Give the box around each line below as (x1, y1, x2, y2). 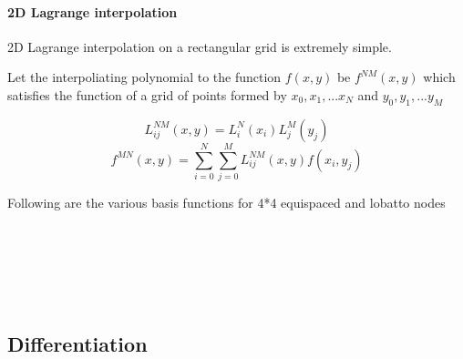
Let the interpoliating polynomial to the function (7, 67, 282, 87)
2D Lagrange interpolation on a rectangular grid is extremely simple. (7, 36, 392, 56)
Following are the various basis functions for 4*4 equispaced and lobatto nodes (7, 192, 446, 211)
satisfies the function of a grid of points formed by (7, 85, 287, 104)
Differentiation (7, 329, 148, 357)
